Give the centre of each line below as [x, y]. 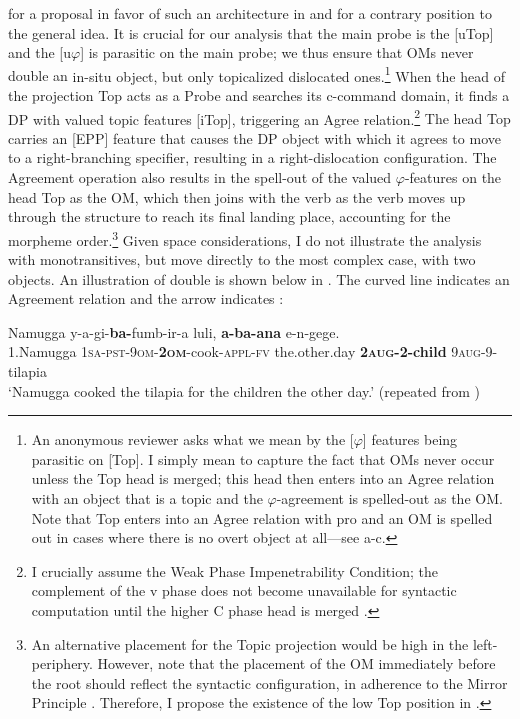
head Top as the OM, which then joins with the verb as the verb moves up [237, 196]
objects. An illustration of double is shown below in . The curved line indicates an [259, 278]
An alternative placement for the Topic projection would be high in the [250, 643]
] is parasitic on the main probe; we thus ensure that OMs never [277, 52]
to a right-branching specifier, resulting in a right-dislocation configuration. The [252, 157]
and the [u [40, 52]
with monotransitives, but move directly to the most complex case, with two [242, 259]
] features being [410, 439]
